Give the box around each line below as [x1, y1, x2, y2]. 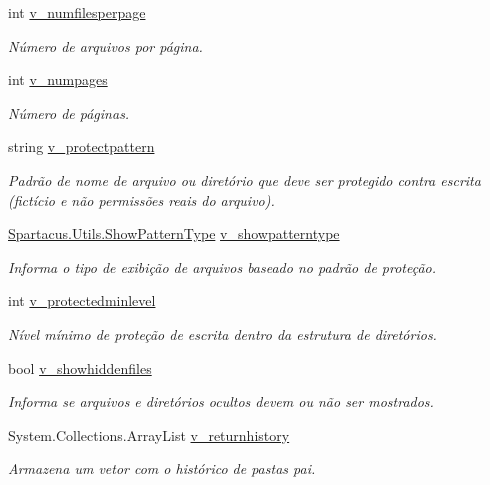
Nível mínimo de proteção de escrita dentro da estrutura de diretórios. [8, 323, 437, 344]
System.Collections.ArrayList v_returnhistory [8, 424, 290, 445]
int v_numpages [8, 69, 108, 90]
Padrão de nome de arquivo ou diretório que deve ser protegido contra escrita [8, 169, 481, 190]
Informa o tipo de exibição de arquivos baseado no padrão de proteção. [8, 256, 437, 277]
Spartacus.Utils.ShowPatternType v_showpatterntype [8, 223, 340, 244]
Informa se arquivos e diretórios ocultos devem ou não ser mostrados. [8, 391, 434, 412]
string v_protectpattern [8, 136, 155, 157]
